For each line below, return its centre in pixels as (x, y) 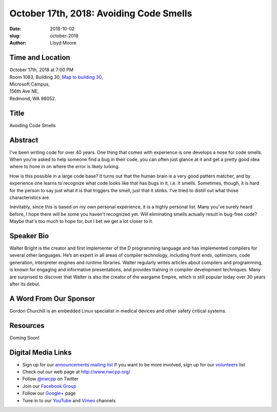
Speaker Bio (29, 236)
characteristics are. (30, 197)
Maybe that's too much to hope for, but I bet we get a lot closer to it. (81, 221)
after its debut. (25, 284)
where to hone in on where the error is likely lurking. (65, 167)
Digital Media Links (41, 352)
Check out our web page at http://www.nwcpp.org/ (76, 372)
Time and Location (40, 58)
